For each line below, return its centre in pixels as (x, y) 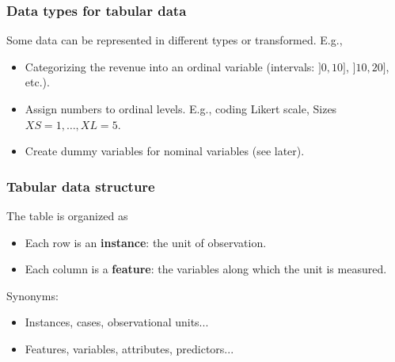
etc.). (37, 82)
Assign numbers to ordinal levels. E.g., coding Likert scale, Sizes (181, 109)
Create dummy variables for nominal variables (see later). (165, 151)
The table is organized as (67, 215)
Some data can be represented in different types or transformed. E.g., (175, 40)
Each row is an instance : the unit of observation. (146, 242)
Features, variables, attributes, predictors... (129, 348)
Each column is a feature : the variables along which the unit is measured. (206, 269)
